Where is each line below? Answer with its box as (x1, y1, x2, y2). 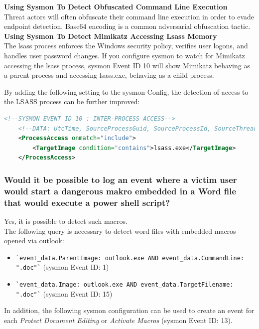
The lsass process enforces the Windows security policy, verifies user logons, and (4, 40, 248, 51)
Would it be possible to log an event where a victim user (4, 173, 237, 185)
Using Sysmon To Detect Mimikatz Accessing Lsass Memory (4, 30, 217, 41)
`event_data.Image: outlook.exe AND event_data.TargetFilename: (15, 281, 234, 289)
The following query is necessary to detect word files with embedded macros (4, 225, 236, 236)
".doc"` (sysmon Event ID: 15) (15, 288, 113, 299)
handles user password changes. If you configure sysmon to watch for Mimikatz (4, 50, 245, 60)
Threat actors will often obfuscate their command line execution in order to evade (4, 11, 254, 21)
